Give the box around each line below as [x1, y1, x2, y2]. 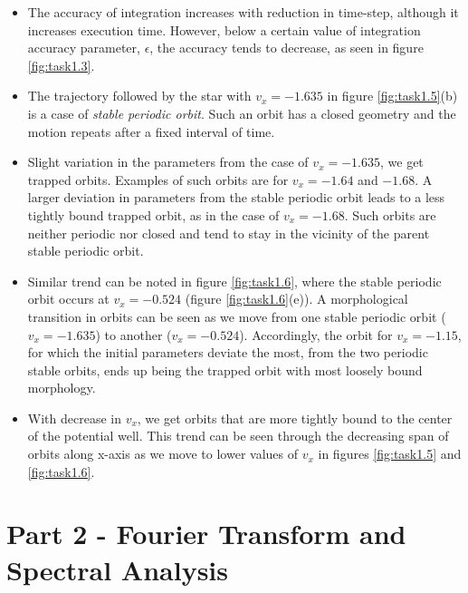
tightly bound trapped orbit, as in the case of [27, 205, 280, 224]
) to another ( [95, 325, 172, 344]
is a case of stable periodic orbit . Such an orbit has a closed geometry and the [27, 103, 456, 122]
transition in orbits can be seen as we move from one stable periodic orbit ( [27, 306, 446, 326]
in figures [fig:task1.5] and [318, 444, 462, 463]
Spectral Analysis [6, 550, 229, 588]
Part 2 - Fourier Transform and [6, 515, 406, 552]
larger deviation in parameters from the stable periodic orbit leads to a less [27, 188, 445, 207]
